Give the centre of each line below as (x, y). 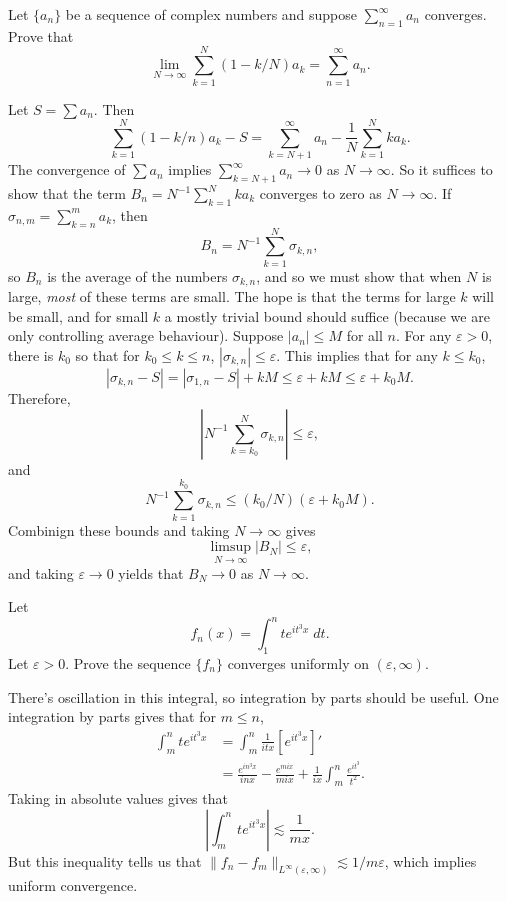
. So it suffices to (441, 169)
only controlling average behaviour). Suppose (146, 335)
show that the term (67, 193)
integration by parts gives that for (112, 716)
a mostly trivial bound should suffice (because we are (327, 315)
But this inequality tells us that (105, 860)
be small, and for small (78, 315)
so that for (107, 354)
